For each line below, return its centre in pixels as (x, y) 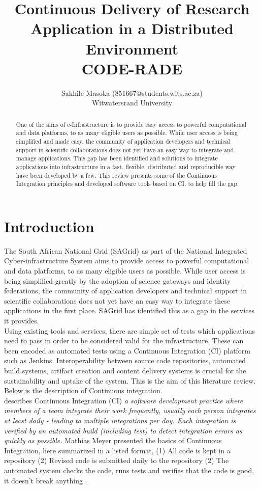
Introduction (49, 226)
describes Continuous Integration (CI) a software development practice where (124, 400)
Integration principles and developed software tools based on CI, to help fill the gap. (127, 184)
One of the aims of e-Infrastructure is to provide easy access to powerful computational (131, 124)
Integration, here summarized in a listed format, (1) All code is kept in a (117, 450)
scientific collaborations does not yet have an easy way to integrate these (117, 300)
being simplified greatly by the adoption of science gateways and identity (118, 280)
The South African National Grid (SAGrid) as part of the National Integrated (126, 250)
